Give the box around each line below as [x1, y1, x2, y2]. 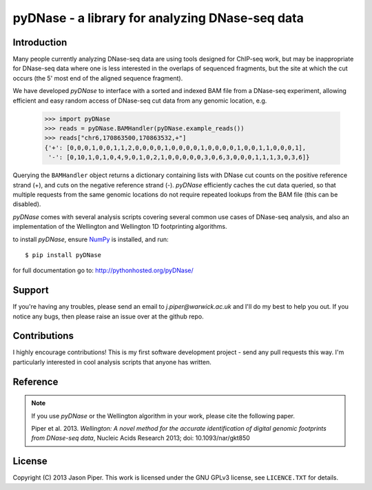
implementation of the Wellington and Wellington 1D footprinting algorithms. [12, 223, 227, 231]
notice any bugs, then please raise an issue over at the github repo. [12, 312, 204, 320]
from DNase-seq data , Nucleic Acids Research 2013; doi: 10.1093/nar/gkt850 [31, 434, 251, 442]
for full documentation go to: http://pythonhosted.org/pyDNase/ [12, 266, 194, 275]
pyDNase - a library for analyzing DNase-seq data [12, 10, 304, 25]
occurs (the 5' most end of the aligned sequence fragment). [12, 74, 183, 82]
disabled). [12, 200, 41, 208]
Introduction [12, 37, 68, 48]
